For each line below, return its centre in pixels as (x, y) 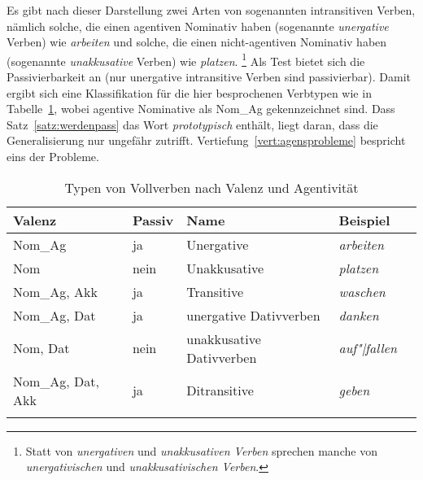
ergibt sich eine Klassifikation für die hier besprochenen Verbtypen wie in (189, 92)
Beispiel (364, 220)
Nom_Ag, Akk (56, 291)
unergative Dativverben (253, 315)
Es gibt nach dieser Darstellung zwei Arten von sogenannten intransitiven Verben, (211, 10)
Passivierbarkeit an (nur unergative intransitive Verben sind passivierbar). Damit (209, 77)
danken (359, 315)
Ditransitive (220, 391)
